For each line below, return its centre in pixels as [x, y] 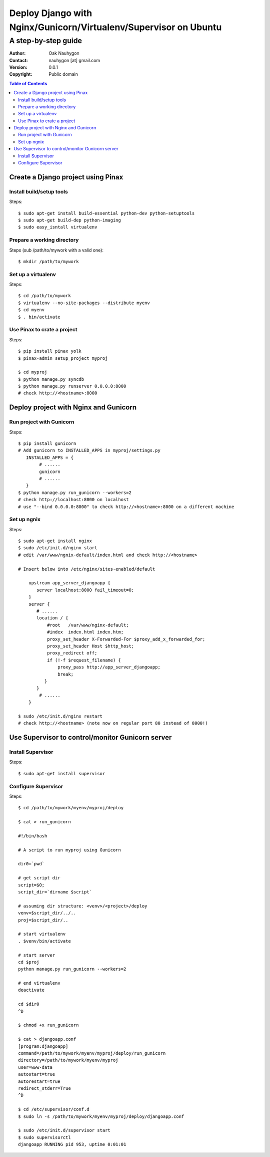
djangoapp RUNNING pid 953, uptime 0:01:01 [72, 1144]
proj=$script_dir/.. [43, 920]
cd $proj [29, 962]
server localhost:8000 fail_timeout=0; [85, 590]
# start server [37, 955]
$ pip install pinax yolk [50, 351]
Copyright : [21, 74]
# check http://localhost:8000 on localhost [74, 500]
